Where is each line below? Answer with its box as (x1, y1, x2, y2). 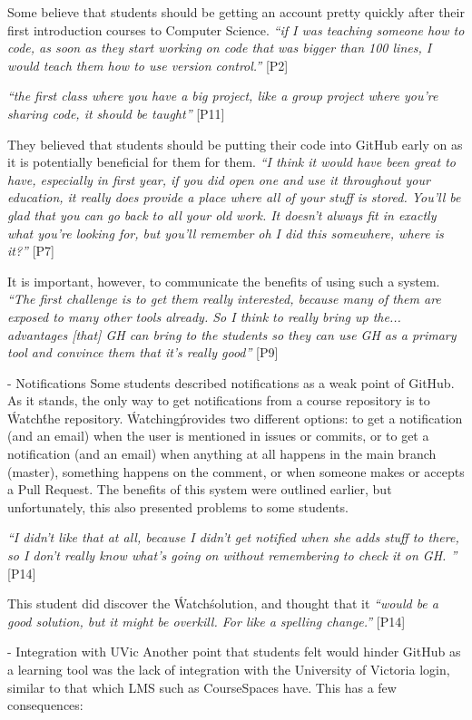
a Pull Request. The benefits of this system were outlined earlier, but (7, 480, 392, 499)
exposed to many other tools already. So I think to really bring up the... (7, 306, 401, 326)
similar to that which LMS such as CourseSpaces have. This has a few (7, 677, 397, 696)
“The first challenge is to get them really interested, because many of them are (7, 289, 441, 308)
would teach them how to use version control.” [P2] (7, 55, 289, 74)
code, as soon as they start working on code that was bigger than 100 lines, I (7, 38, 432, 57)
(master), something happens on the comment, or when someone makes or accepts (7, 462, 465, 481)
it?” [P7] (7, 241, 54, 260)
